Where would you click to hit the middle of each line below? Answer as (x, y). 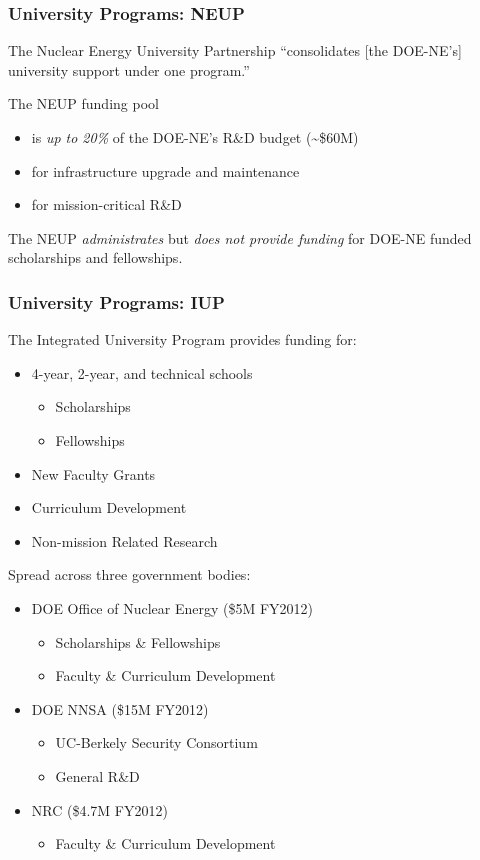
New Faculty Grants (93, 473)
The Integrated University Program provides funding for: (182, 339)
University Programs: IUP (116, 301)
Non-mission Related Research (124, 540)
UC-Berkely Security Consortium (156, 742)
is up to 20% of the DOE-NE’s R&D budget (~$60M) (195, 137)
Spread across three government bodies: (129, 574)
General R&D (97, 775)
